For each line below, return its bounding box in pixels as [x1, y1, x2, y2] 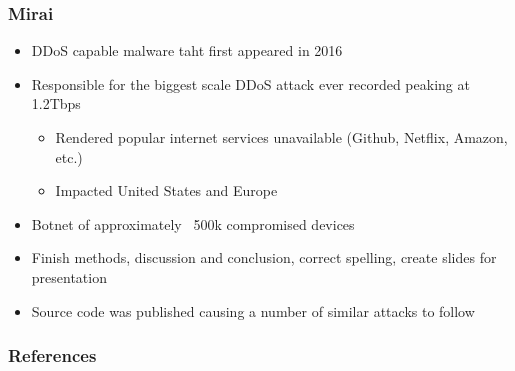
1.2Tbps [31, 93, 81, 114]
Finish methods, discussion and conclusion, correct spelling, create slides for [31, 247, 497, 268]
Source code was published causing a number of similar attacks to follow [31, 300, 475, 321]
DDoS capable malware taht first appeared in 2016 [31, 40, 343, 61]
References [8, 343, 97, 368]
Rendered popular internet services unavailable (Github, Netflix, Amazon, [55, 127, 508, 147]
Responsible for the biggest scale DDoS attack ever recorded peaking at [31, 73, 470, 94]
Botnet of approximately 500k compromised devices [31, 213, 355, 234]
